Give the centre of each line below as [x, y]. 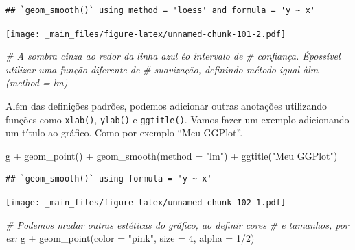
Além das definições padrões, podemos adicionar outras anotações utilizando [167, 106]
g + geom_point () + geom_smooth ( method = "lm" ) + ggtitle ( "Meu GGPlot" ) [172, 155]
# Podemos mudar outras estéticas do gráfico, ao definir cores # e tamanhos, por [177, 224]
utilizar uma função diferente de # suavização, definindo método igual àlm [162, 69]
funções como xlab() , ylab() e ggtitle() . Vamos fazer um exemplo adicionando [177, 119]
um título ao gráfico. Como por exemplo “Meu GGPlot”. [124, 133]
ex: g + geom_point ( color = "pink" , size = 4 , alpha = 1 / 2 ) [130, 238]
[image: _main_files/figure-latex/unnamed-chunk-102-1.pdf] [146, 203]
